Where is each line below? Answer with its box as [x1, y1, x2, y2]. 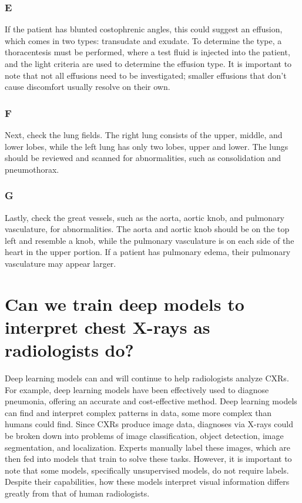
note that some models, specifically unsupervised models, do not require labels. [5, 464, 289, 476]
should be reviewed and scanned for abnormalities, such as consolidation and [5, 152, 281, 164]
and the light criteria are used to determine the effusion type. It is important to [5, 58, 292, 69]
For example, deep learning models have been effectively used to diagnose [5, 383, 269, 395]
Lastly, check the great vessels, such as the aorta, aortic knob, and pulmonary [5, 211, 285, 223]
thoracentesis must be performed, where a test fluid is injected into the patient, [5, 46, 290, 58]
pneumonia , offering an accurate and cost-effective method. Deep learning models [5, 395, 297, 407]
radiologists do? [5, 338, 134, 362]
